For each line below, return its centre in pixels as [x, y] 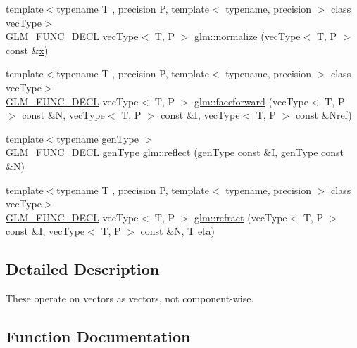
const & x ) [27, 50]
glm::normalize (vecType [248, 36]
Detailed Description [83, 269]
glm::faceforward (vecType [251, 101]
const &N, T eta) [178, 231]
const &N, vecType [63, 115]
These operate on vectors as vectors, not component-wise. [130, 298]
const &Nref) [324, 115]
